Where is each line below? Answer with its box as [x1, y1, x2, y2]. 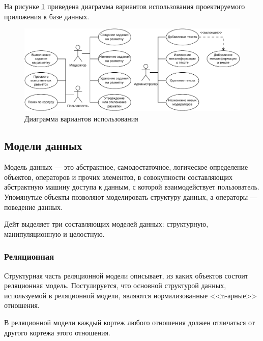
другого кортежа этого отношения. [4, 327, 110, 337]
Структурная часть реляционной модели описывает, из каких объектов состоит [4, 270, 248, 281]
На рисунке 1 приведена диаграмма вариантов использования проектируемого [4, 1, 245, 11]
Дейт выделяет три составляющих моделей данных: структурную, [4, 219, 209, 229]
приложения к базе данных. [4, 11, 90, 21]
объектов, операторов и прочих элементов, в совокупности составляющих [4, 171, 233, 182]
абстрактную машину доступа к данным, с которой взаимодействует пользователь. [4, 181, 259, 192]
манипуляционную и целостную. [4, 228, 105, 239]
